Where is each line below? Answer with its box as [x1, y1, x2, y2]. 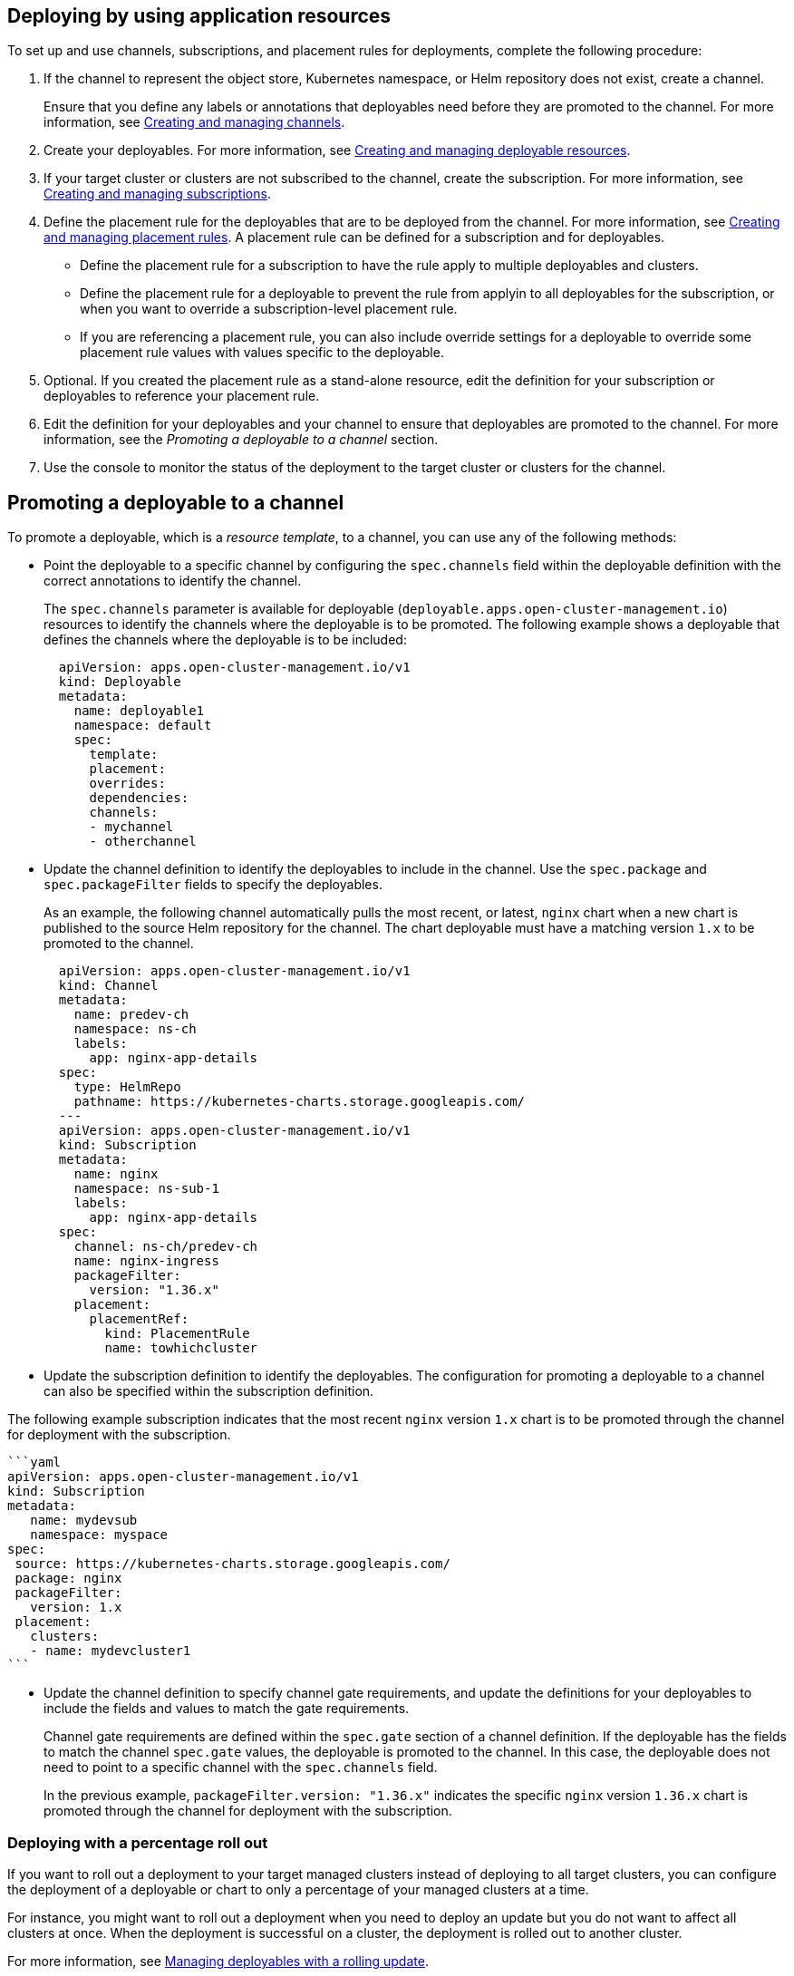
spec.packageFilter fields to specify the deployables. [44, 877, 382, 893]
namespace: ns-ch [73, 1022, 197, 1037]
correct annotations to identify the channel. [44, 573, 302, 589]
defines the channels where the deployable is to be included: [44, 632, 407, 648]
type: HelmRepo [73, 1080, 181, 1095]
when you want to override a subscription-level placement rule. [80, 301, 458, 317]
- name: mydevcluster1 [30, 1643, 191, 1659]
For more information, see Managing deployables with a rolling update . [7, 1953, 429, 1970]
